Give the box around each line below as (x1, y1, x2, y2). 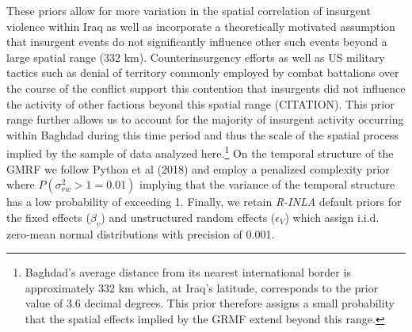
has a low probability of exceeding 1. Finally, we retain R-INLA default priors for (6, 193, 402, 210)
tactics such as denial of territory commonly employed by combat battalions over (6, 64, 399, 81)
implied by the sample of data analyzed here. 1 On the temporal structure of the (6, 143, 394, 161)
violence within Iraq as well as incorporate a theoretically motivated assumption (6, 17, 395, 34)
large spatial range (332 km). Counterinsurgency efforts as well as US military (6, 48, 385, 65)
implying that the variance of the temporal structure (139, 176, 395, 193)
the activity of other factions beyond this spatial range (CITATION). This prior (6, 95, 395, 112)
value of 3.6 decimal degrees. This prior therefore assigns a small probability (25, 295, 395, 311)
